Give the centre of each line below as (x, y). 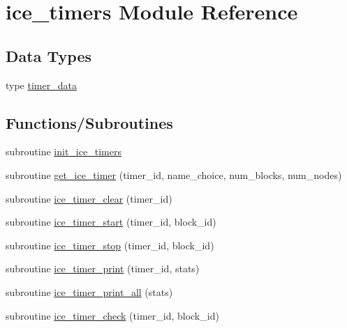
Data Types (49, 55)
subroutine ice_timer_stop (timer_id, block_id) (110, 245)
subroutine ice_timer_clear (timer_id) (89, 198)
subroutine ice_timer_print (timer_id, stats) (103, 268)
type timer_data (41, 85)
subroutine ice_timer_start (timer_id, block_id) (111, 222)
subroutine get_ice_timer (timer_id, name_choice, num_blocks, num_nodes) (174, 174)
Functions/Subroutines (89, 122)
